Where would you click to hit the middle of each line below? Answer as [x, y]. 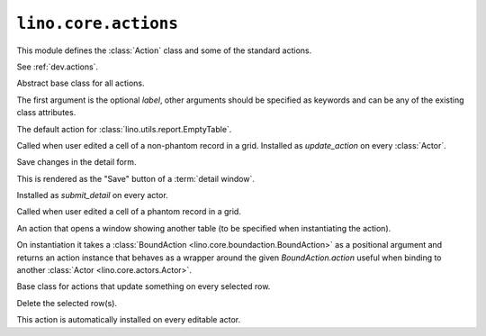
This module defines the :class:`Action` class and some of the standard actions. [164, 50]
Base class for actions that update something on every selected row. [144, 286]
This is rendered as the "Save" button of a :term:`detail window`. [136, 178]
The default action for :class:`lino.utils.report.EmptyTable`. [124, 129]
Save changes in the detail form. [76, 162]
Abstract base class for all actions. [81, 83]
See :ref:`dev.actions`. [58, 67]
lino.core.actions [98, 23]
